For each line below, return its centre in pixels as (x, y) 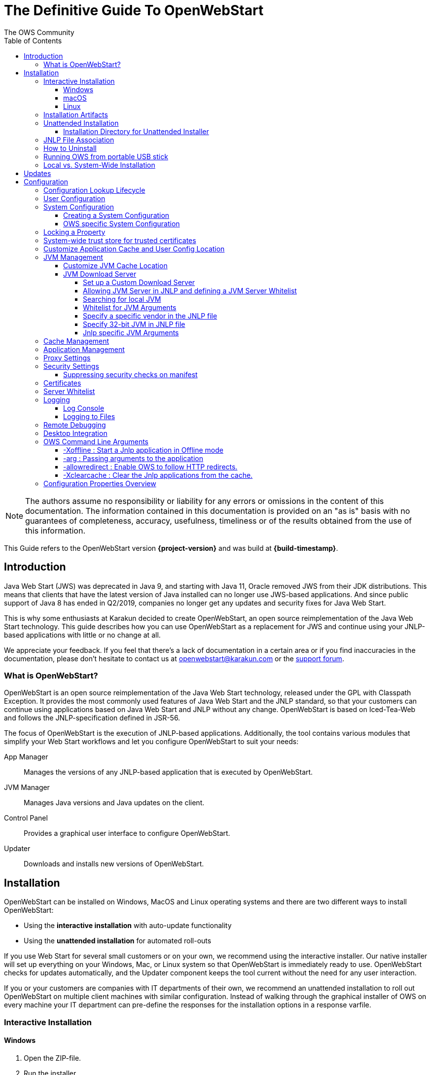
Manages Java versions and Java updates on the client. (114, 803)
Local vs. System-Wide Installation (99, 165)
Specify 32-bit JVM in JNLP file (134, 324)
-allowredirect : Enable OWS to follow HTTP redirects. (150, 466)
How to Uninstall (70, 148)
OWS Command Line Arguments (96, 441)
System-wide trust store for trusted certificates (120, 240)
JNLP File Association (79, 140)
